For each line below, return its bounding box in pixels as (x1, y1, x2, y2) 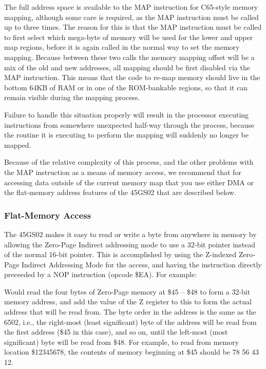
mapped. (4, 139, 31, 150)
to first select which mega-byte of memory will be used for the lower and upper (4, 31, 253, 42)
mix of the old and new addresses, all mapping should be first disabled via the (4, 62, 250, 72)
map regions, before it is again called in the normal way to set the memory (4, 42, 240, 52)
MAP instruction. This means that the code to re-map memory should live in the (4, 72, 260, 83)
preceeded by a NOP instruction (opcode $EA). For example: (4, 269, 197, 280)
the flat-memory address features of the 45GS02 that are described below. (4, 187, 236, 198)
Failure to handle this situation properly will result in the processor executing (4, 109, 249, 120)
